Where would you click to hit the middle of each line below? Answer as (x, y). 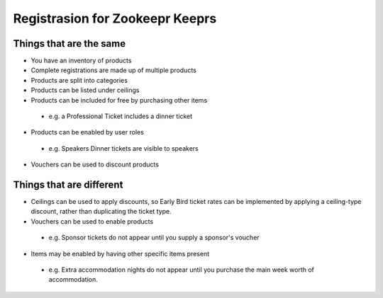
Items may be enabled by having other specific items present (120, 253)
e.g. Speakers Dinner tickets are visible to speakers (123, 148)
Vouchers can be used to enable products (92, 221)
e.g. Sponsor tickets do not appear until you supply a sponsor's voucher (154, 238)
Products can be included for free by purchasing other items (119, 100)
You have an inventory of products (81, 61)
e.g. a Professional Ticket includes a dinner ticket (121, 116)
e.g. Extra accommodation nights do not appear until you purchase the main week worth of (182, 270)
